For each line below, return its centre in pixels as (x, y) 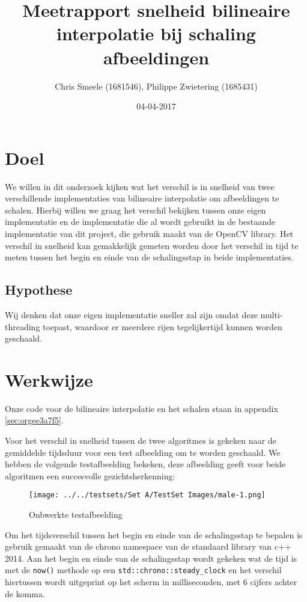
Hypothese (39, 290)
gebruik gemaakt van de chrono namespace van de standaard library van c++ (148, 546)
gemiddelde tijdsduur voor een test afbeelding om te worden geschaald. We (143, 452)
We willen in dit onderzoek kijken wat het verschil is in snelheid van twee (140, 186)
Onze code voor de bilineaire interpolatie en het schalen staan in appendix (141, 408)
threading (23, 326)
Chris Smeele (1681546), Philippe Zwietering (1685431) (156, 86)
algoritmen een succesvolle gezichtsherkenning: (90, 475)
